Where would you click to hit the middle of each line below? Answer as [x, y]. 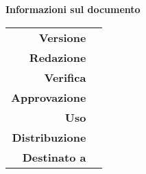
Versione [62, 37]
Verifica [65, 77]
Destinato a [54, 157]
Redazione [58, 57]
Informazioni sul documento [73, 9]
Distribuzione [49, 137]
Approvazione [49, 97]
